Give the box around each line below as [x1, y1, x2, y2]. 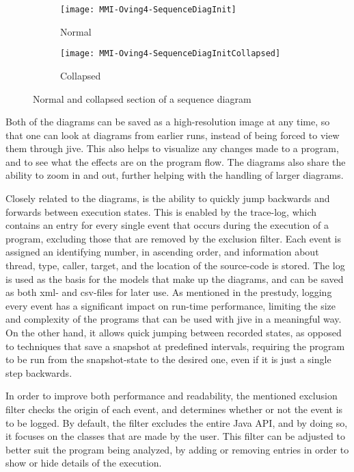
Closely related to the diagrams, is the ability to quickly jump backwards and [5, 191, 330, 206]
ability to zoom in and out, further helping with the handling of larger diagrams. [5, 168, 344, 182]
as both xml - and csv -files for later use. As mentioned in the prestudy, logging [5, 285, 332, 299]
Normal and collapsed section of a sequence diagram [33, 91, 251, 105]
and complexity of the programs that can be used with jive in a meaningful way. [5, 312, 342, 326]
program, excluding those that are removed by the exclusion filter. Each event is [5, 231, 341, 245]
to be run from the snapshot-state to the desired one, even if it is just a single [5, 352, 331, 367]
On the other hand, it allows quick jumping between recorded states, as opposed [5, 325, 342, 339]
